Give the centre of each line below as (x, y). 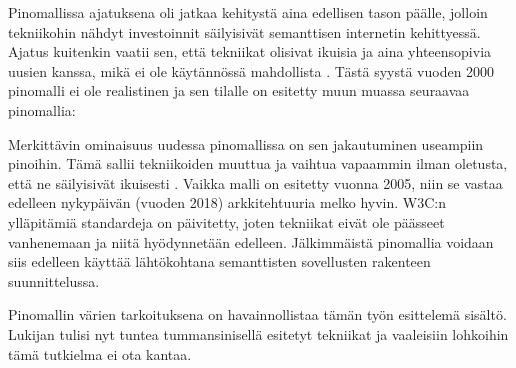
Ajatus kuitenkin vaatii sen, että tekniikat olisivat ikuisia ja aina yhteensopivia (250, 51)
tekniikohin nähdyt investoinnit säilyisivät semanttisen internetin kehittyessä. (244, 31)
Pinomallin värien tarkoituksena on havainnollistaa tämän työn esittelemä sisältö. (257, 314)
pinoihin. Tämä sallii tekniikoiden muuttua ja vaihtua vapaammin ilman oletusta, (258, 163)
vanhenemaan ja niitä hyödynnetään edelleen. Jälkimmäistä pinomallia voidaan (251, 241)
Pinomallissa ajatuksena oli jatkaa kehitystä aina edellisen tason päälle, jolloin (248, 12)
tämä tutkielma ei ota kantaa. (100, 353)
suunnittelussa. (54, 280)
